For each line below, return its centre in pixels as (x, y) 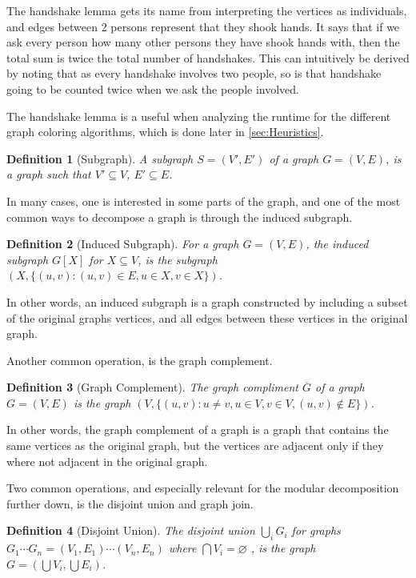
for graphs (316, 530)
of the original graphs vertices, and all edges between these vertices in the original (207, 317)
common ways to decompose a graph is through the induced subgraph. (180, 217)
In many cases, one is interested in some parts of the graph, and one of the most (204, 201)
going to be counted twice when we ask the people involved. (153, 88)
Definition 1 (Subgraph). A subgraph (100, 158)
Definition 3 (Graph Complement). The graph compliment (152, 387)
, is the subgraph (178, 259)
